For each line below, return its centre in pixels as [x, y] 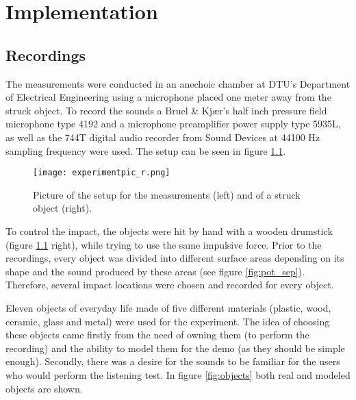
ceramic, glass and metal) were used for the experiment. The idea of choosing [168, 321]
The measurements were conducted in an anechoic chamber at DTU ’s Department [178, 83]
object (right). [63, 208]
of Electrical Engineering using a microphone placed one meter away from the [168, 97]
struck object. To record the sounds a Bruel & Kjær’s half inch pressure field [166, 110]
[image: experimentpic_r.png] [102, 173]
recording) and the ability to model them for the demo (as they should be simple [175, 348]
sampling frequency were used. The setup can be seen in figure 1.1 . [146, 150]
